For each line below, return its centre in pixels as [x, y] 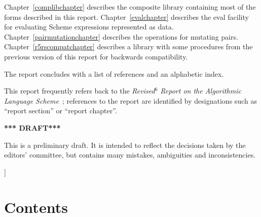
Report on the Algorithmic [201, 91]
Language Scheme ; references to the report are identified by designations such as [130, 100]
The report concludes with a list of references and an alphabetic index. [114, 73]
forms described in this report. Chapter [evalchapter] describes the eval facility [126, 17]
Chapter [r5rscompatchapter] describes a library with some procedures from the [128, 46]
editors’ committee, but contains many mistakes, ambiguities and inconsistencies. [130, 155]
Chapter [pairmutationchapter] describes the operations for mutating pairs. [121, 36]
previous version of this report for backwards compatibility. [96, 56]
